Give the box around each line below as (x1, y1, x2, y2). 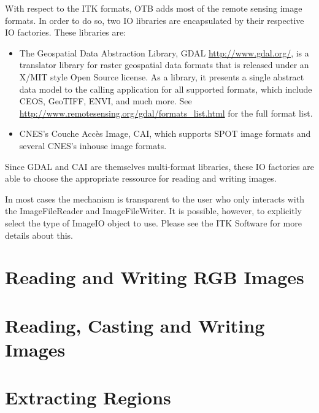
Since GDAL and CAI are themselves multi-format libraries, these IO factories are (5, 160, 314, 172)
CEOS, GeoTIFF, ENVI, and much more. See (19, 95, 192, 107)
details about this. (5, 228, 74, 241)
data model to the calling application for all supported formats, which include (19, 82, 312, 95)
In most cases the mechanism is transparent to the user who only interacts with (5, 192, 304, 205)
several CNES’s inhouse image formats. (19, 139, 167, 152)
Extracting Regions (5, 385, 171, 410)
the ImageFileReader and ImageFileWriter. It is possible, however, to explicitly (5, 204, 302, 217)
